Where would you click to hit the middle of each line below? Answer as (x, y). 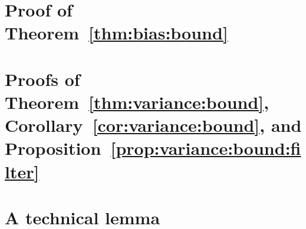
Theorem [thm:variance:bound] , (137, 102)
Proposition (53, 148)
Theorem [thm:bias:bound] (116, 33)
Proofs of (42, 79)
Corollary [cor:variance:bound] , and (153, 125)
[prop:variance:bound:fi (206, 148)
